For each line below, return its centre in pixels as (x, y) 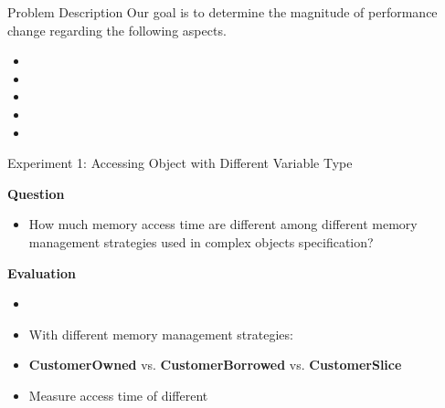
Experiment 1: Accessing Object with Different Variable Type (180, 163)
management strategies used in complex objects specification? (201, 241)
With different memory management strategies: (161, 334)
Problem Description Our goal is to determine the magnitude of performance (222, 12)
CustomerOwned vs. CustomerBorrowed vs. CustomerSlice (215, 365)
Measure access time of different (118, 395)
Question (36, 193)
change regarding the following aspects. (117, 30)
